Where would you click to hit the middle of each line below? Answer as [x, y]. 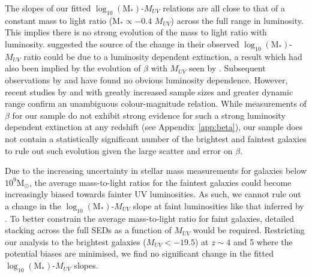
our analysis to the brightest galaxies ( [76, 241]
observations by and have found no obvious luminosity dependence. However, [146, 79]
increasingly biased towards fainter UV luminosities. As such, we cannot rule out [153, 194]
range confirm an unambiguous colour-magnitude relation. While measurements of [156, 103]
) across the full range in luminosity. [237, 20]
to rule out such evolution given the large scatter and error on [119, 150]
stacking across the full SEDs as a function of [88, 230]
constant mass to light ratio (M [62, 20]
